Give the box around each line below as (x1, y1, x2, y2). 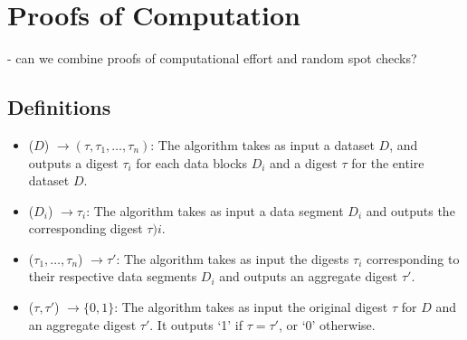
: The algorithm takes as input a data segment (86, 201, 344, 220)
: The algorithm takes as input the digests (116, 249, 349, 268)
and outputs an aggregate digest (219, 267, 398, 286)
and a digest (270, 153, 338, 172)
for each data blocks (136, 153, 247, 172)
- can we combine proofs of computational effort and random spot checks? (7, 49, 417, 68)
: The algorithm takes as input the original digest (114, 297, 388, 316)
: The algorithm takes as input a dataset (150, 135, 375, 154)
